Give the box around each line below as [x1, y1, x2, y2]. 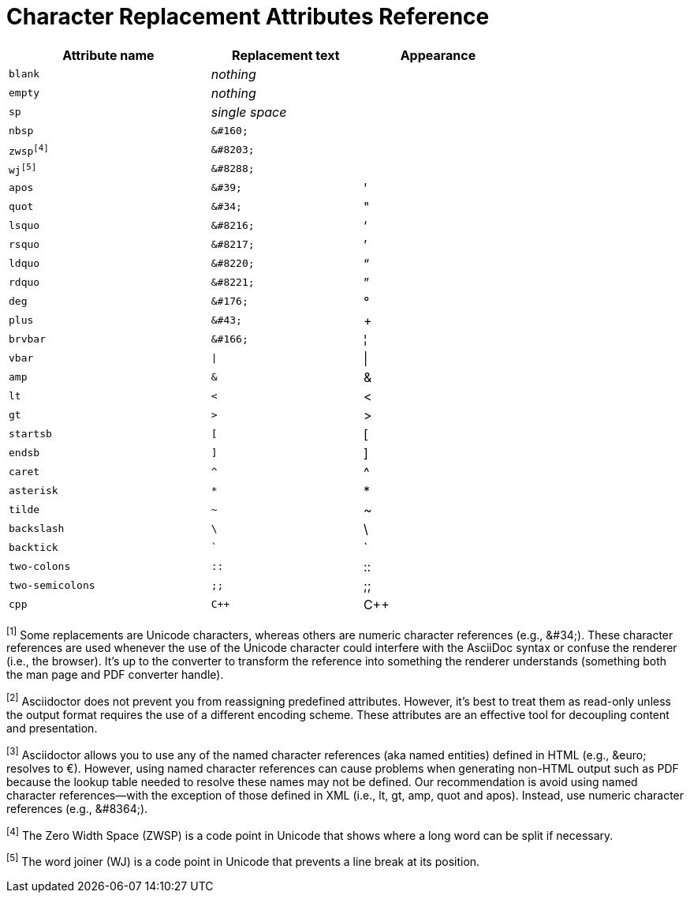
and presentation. [6, 721, 98, 736]
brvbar [9, 333, 46, 346]
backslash [9, 523, 65, 535]
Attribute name [62, 47, 155, 63]
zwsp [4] [9, 142, 49, 157]
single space [211, 103, 287, 120]
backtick [9, 541, 58, 554]
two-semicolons [9, 579, 95, 592]
